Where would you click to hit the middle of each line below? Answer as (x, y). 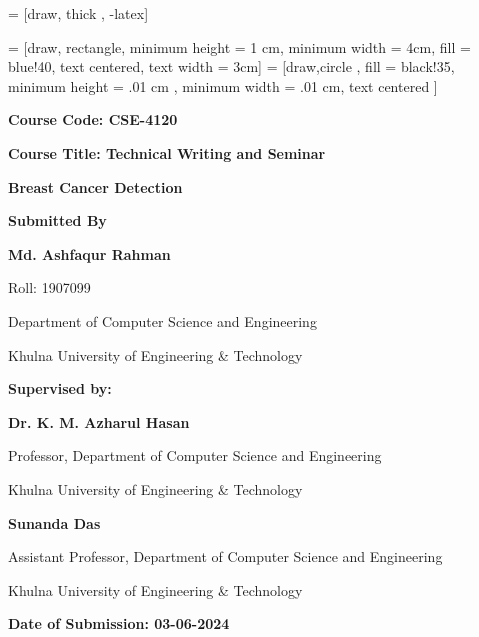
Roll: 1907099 (49, 287)
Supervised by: (60, 388)
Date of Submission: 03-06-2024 (119, 623)
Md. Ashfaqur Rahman (89, 253)
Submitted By (57, 220)
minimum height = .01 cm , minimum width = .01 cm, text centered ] (223, 85)
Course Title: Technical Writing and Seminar (167, 152)
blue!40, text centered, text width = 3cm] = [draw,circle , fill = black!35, (231, 66)
